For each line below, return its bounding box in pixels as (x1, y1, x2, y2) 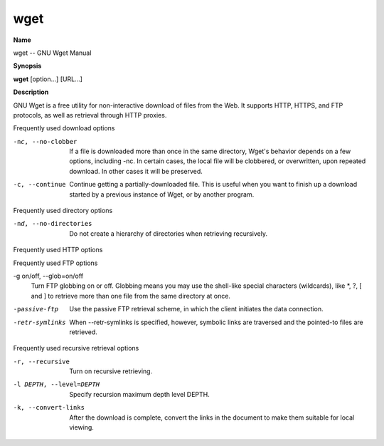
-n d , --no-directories (13, 219, 92, 228)
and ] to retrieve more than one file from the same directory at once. (31, 291, 231, 300)
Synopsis (13, 61, 42, 71)
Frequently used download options (13, 124, 115, 133)
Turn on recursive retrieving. (69, 367, 153, 375)
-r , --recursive (13, 357, 70, 365)
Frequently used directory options (13, 207, 113, 215)
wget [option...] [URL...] (13, 75, 83, 83)
